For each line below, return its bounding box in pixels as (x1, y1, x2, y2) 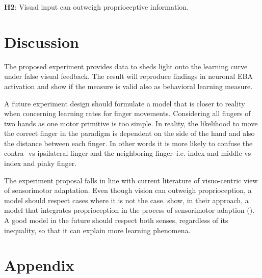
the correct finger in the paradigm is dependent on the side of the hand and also (4, 128, 255, 138)
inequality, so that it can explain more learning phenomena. (4, 225, 191, 235)
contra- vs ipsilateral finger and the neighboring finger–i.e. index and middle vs (4, 148, 251, 158)
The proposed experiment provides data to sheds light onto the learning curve (4, 61, 248, 71)
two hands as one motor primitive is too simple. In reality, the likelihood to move (4, 118, 258, 128)
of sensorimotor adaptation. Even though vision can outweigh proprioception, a (4, 185, 252, 196)
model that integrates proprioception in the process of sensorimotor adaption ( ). (4, 205, 255, 215)
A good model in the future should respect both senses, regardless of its (4, 215, 228, 226)
